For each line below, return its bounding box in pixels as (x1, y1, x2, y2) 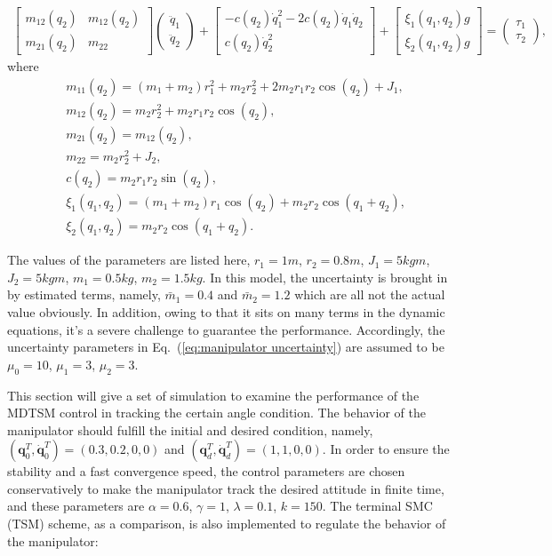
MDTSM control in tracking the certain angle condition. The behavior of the (7, 403, 426, 422)
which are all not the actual (294, 285, 445, 304)
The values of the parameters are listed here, (7, 250, 251, 269)
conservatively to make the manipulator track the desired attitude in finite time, (7, 479, 444, 497)
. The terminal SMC (322, 496, 433, 515)
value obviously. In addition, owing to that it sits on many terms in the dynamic (7, 302, 445, 321)
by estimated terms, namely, (7, 285, 161, 304)
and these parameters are (7, 496, 145, 515)
